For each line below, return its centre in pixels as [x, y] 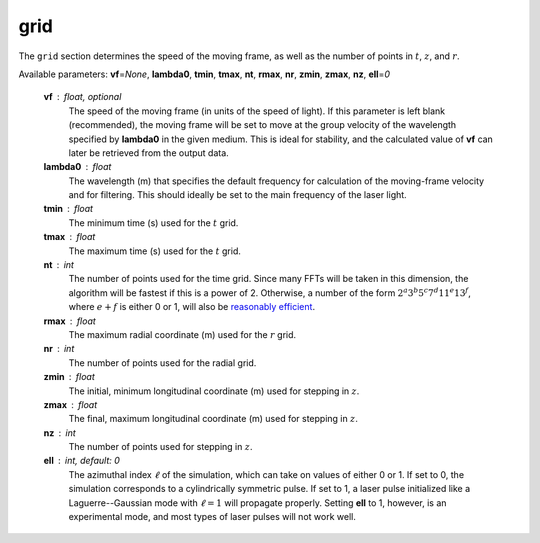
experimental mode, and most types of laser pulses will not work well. [212, 517]
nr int [59, 349]
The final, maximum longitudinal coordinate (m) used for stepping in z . [213, 419]
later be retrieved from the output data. [148, 152]
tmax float [69, 237]
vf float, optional [82, 97]
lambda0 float [77, 167]
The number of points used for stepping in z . [160, 447]
